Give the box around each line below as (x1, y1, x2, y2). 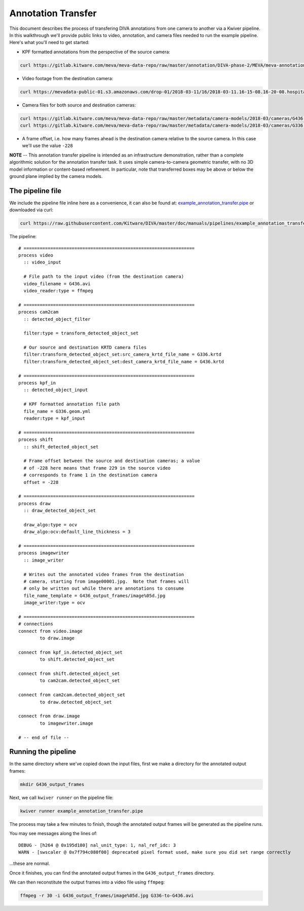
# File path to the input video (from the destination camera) (23, 274, 184, 280)
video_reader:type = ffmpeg (23, 288, 94, 293)
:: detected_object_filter (23, 316, 91, 322)
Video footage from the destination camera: (22, 75, 113, 81)
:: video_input (23, 259, 61, 265)
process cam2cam (18, 309, 59, 315)
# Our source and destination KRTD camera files (23, 345, 147, 351)
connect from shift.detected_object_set (18, 671, 120, 676)
